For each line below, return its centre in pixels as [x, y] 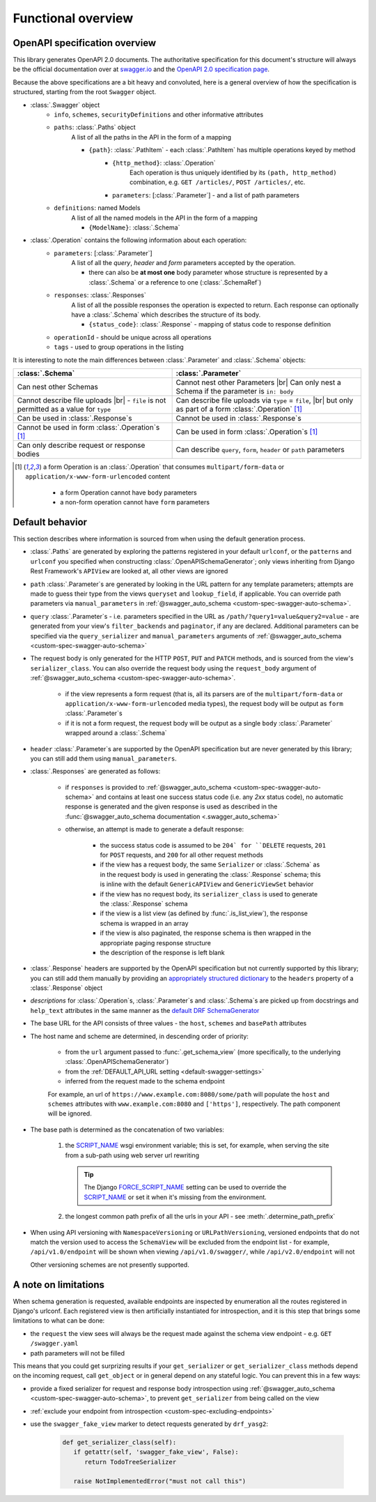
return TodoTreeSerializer [131, 1462]
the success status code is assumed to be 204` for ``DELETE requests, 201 [213, 845]
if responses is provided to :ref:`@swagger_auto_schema [148, 787]
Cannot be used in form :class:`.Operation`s [88, 427]
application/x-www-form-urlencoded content [98, 476]
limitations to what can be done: [59, 1321]
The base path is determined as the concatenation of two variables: [127, 1129]
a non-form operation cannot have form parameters [135, 502]
